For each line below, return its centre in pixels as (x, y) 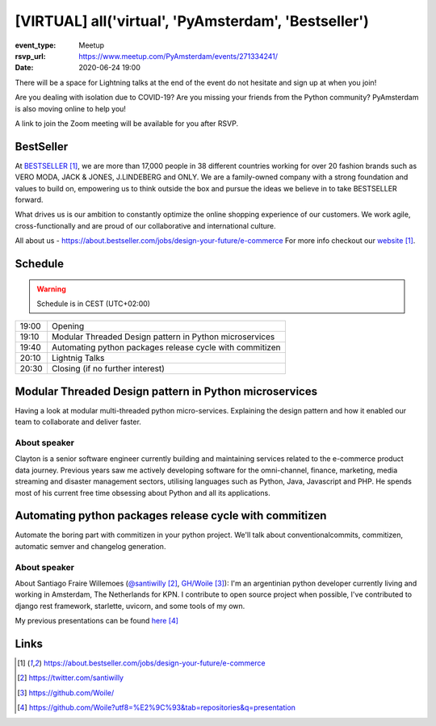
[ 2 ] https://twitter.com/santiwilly (71, 678)
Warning (51, 289)
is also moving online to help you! (71, 108)
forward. (29, 199)
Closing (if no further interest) (108, 369)
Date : (24, 68)
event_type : (36, 45)
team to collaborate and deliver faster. (78, 422)
